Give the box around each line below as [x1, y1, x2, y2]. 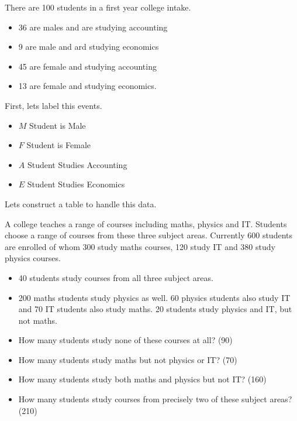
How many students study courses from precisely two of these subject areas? [18, 393, 292, 405]
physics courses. [5, 252, 61, 264]
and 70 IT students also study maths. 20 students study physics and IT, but [18, 303, 292, 315]
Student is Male [29, 119, 86, 131]
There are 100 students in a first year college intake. [5, 1, 191, 13]
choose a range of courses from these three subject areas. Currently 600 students [5, 229, 292, 241]
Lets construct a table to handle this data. [5, 197, 157, 210]
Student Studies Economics [27, 178, 125, 190]
